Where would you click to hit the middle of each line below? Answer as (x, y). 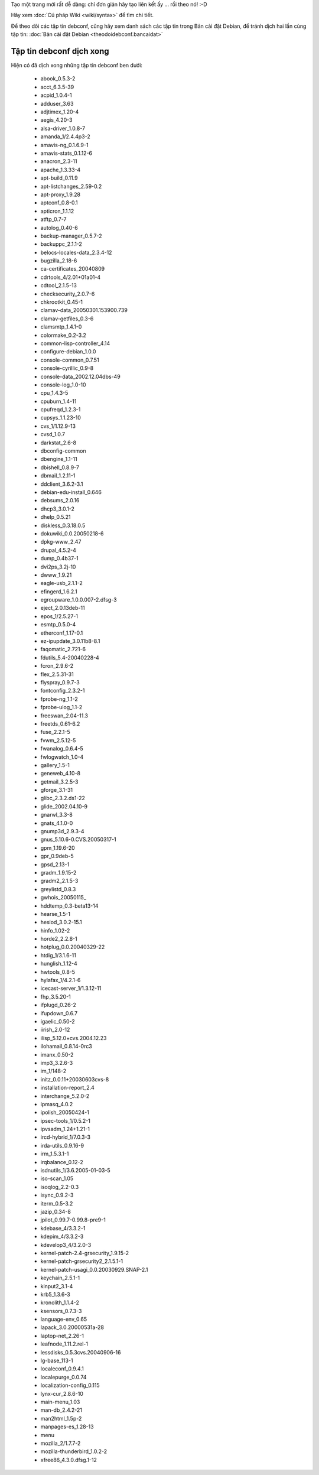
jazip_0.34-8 (56, 1211)
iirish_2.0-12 (55, 1030)
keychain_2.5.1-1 (60, 1278)
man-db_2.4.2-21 (61, 1410)
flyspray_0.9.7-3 (60, 682)
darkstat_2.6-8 (58, 443)
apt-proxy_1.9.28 (61, 194)
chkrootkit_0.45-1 (61, 302)
